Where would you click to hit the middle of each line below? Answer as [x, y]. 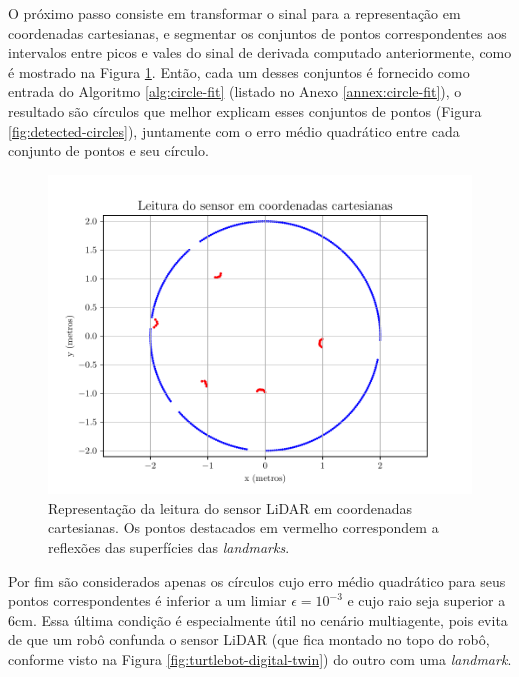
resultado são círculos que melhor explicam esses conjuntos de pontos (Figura [245, 110]
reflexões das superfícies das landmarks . [169, 547]
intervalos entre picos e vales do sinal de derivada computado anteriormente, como [260, 52]
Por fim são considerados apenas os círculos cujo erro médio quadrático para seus [257, 580]
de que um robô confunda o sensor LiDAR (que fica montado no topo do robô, [249, 639]
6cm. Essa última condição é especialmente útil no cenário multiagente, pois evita [258, 619]
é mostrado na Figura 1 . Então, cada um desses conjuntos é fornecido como [239, 71]
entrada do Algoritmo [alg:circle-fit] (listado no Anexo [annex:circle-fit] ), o [235, 91]
